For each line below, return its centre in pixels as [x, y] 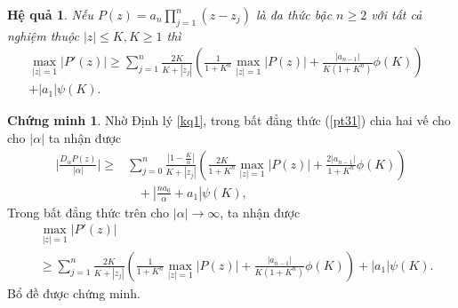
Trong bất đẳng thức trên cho [88, 212]
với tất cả [397, 14]
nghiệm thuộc [43, 35]
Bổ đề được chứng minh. [74, 292]
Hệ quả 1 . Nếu [50, 14]
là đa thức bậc [294, 14]
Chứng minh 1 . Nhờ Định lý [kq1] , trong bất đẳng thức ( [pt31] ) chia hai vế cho [229, 120]
